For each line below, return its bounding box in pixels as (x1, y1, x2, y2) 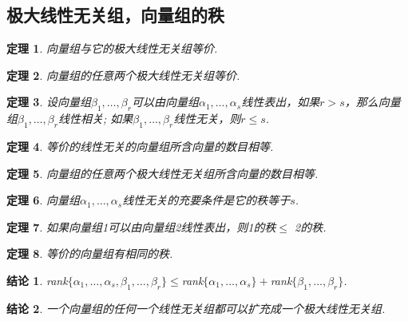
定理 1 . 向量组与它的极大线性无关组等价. (6, 40, 218, 57)
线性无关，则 (173, 110, 241, 127)
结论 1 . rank (6, 271, 68, 288)
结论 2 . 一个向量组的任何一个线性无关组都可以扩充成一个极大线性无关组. (6, 299, 386, 316)
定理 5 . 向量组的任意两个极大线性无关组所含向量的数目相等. (6, 164, 319, 181)
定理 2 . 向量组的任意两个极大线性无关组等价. (6, 66, 240, 83)
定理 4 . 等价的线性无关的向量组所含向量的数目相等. (6, 137, 274, 154)
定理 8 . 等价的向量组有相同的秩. (6, 245, 173, 262)
